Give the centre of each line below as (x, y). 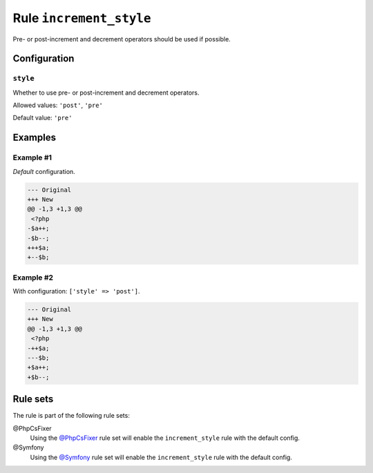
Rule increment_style (82, 18)
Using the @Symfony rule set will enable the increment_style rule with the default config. (161, 457)
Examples (35, 138)
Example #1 (32, 157)
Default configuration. (44, 171)
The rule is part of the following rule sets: (71, 416)
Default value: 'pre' (42, 118)
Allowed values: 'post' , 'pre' (58, 105)
